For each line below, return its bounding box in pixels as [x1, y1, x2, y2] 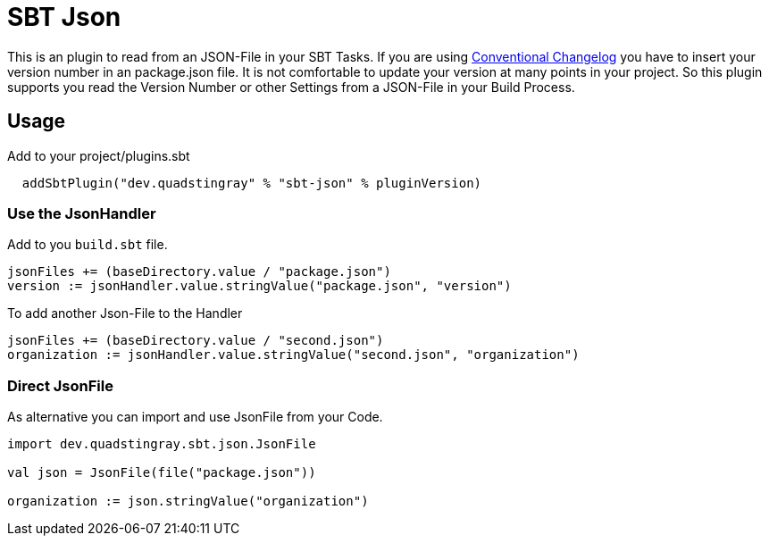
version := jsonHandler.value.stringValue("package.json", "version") [7, 279, 512, 294]
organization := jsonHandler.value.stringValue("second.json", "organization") [7, 347, 580, 363]
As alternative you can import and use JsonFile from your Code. [7, 409, 383, 425]
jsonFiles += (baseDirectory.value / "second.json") [7, 333, 384, 348]
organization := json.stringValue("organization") [7, 494, 369, 509]
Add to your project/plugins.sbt [7, 147, 190, 163]
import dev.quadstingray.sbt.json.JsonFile [7, 437, 316, 452]
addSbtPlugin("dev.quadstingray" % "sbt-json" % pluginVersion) [21, 175, 482, 190]
